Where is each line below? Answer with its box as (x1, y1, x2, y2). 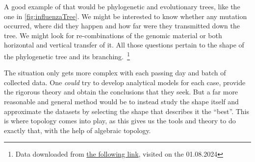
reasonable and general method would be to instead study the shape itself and (4, 96, 239, 106)
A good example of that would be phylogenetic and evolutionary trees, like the (4, 1, 240, 11)
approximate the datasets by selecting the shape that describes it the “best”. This (4, 106, 249, 116)
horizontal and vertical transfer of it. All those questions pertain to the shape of (4, 40, 244, 50)
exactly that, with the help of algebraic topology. (4, 125, 151, 135)
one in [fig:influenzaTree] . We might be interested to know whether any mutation (4, 11, 247, 21)
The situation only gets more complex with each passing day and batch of (4, 68, 226, 78)
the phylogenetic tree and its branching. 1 (4, 49, 130, 61)
